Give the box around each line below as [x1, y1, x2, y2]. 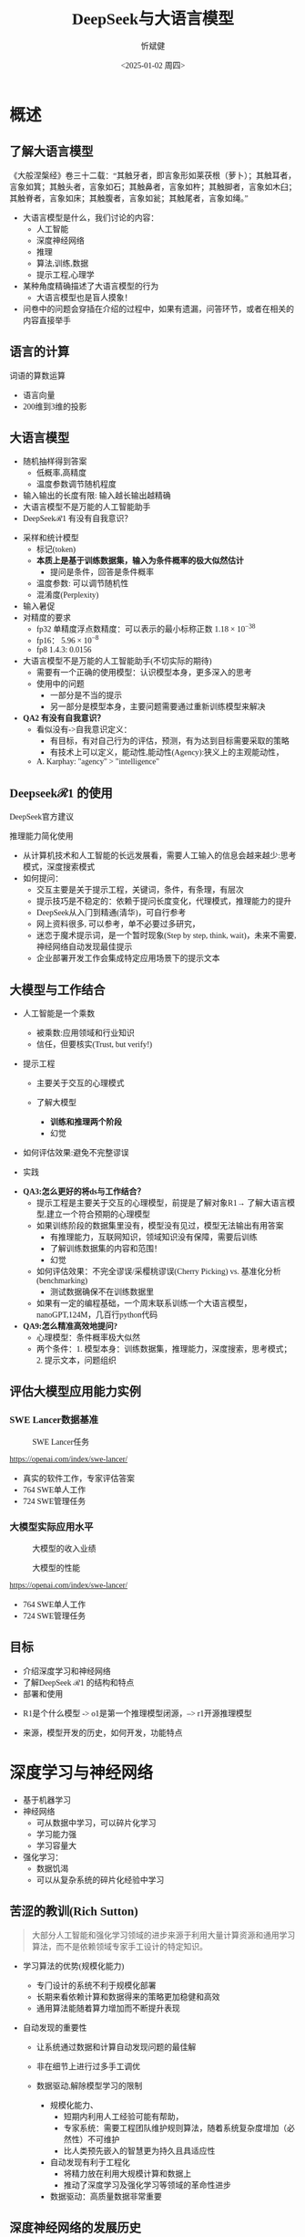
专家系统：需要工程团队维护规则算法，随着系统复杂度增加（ [63, 2123, 288, 2133]
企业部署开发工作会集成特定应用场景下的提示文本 [36, 954, 220, 964]
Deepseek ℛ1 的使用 [9, 786, 114, 800]
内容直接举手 [22, 316, 71, 325]
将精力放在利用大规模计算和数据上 [63, 2169, 192, 2179]
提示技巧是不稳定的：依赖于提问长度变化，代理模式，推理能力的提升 [36, 896, 292, 906]
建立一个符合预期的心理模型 [46, 1210, 151, 1219]
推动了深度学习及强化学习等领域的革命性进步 [63, 2180, 232, 2190]
